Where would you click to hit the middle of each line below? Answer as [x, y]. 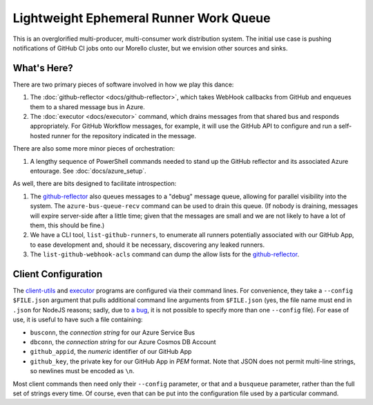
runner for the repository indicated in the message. [124, 135]
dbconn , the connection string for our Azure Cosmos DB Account [123, 341]
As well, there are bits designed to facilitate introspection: [95, 184]
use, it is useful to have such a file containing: [78, 320]
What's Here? [43, 68]
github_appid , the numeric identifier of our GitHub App [111, 352]
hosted [40, 135]
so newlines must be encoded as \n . [82, 371]
